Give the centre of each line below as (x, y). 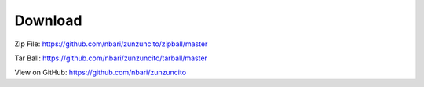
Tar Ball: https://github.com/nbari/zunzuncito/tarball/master (111, 58)
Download (48, 20)
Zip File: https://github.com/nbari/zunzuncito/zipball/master (111, 44)
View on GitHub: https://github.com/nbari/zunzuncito (101, 72)
